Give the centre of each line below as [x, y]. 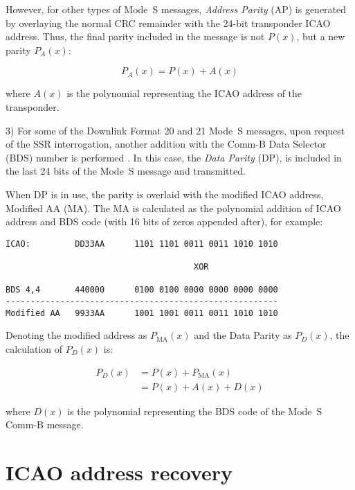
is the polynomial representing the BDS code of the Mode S [195, 411]
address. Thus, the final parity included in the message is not [135, 36]
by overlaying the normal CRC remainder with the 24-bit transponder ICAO [168, 23]
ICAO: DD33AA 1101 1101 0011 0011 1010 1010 [142, 244]
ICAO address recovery [119, 472]
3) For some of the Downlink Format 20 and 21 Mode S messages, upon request [175, 130]
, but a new [321, 36]
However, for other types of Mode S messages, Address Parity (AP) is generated [176, 9]
